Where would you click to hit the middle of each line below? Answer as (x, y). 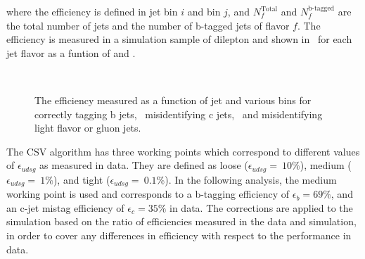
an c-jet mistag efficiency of (65, 207)
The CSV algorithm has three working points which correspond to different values (183, 151)
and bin (204, 11)
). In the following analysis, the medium (251, 179)
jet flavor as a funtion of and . (71, 52)
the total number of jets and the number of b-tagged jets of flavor (148, 25)
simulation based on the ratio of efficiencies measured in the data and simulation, (181, 221)
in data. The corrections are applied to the (261, 207)
